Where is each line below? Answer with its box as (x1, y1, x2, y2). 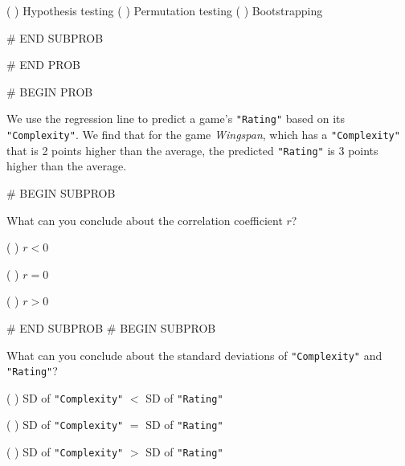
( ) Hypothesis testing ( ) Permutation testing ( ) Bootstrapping (6, 2, 323, 18)
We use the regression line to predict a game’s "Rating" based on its (6, 110, 346, 127)
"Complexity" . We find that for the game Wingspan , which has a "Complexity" (6, 126, 400, 143)
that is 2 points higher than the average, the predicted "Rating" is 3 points (6, 141, 378, 158)
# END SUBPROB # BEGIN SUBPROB (6, 319, 216, 336)
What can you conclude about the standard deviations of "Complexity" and (6, 346, 382, 363)
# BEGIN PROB (6, 83, 93, 100)
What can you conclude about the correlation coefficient (6, 211, 283, 228)
